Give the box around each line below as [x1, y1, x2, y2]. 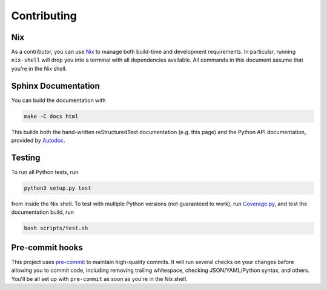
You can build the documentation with [11, 97, 106, 104]
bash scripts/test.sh [24, 225, 88, 232]
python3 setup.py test [24, 185, 91, 192]
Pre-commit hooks [11, 242, 83, 253]
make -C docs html [24, 112, 79, 120]
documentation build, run [11, 208, 74, 216]
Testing [11, 152, 41, 163]
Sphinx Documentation [11, 80, 100, 91]
